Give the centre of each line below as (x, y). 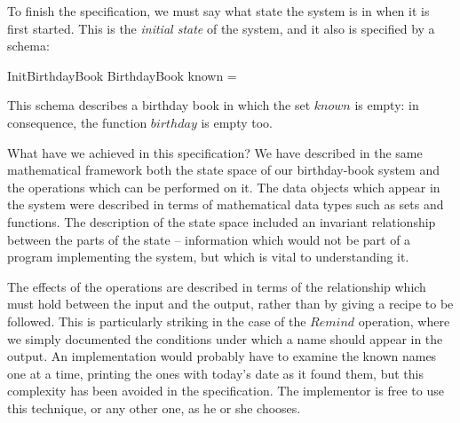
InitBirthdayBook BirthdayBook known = (122, 75)
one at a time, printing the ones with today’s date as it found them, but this (215, 373)
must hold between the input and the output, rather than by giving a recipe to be (230, 304)
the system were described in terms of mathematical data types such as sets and (226, 204)
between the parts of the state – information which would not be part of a (209, 239)
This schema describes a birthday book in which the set (159, 105)
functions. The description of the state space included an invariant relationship (222, 221)
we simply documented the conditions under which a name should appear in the (225, 338)
